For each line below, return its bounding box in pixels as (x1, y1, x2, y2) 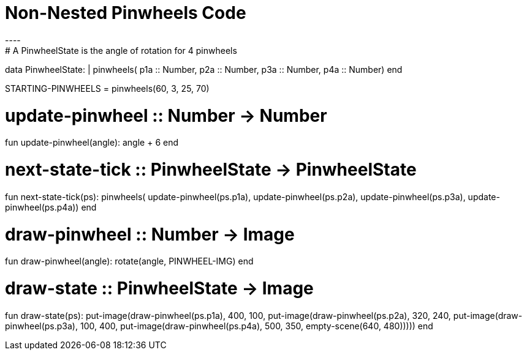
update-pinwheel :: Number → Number (5, 105, 327, 126)
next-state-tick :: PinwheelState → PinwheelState (5, 159, 417, 180)
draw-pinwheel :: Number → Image (5, 223, 295, 245)
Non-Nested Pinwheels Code (5, 2, 246, 23)
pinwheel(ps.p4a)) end (5, 201, 97, 212)
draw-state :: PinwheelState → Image (5, 278, 314, 299)
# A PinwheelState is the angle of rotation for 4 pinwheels (5, 45, 237, 56)
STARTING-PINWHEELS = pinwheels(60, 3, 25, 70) (5, 83, 210, 94)
